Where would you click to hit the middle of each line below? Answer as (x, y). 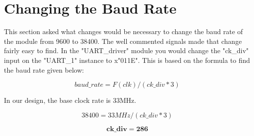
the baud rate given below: (44, 69)
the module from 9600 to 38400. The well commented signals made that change (123, 41)
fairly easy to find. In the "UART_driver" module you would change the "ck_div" (127, 50)
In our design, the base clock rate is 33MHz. (70, 100)
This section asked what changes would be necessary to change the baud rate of (124, 31)
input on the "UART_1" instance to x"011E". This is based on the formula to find (127, 60)
